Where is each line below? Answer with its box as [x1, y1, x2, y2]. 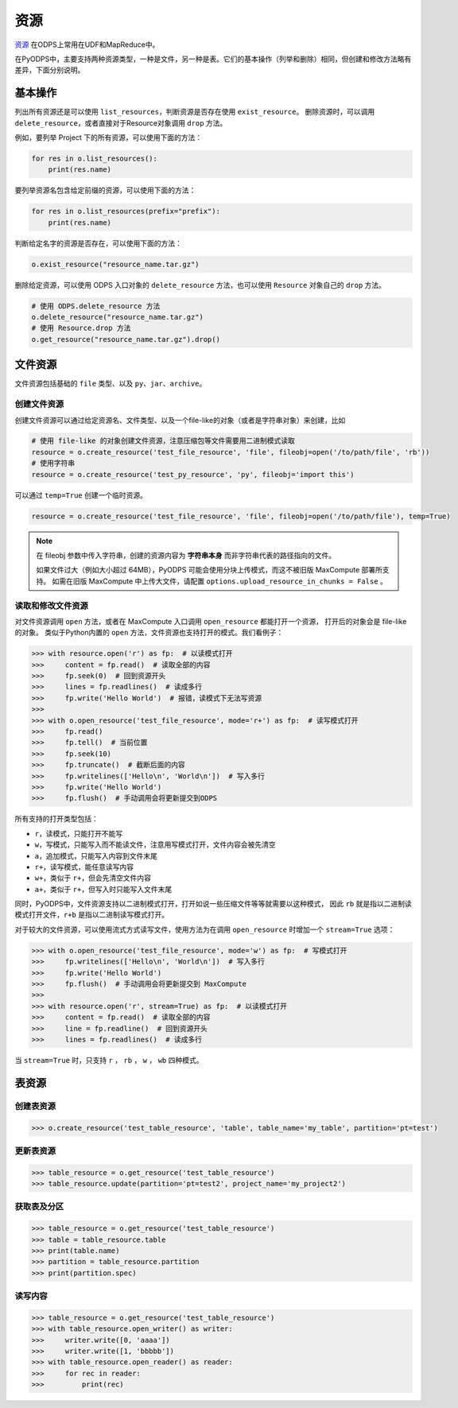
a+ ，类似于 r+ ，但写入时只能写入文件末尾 [34, 884, 173, 894]
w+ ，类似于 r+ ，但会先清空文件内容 [34, 873, 151, 882]
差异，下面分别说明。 [14, 65, 85, 75]
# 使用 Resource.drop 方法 [31, 324, 131, 333]
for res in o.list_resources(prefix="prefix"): [31, 207, 220, 216]
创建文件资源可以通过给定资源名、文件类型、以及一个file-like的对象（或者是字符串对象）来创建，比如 [14, 415, 346, 425]
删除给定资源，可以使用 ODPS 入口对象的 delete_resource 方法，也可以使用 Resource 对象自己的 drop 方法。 [14, 280, 386, 289]
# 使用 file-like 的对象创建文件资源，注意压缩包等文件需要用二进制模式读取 [31, 436, 296, 445]
